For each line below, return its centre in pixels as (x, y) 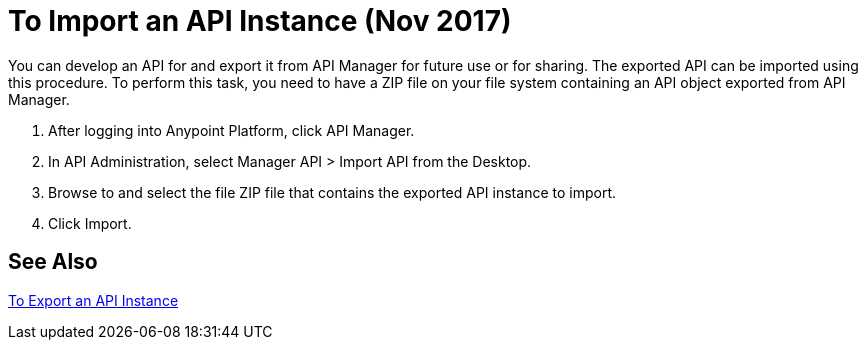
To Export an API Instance (93, 300)
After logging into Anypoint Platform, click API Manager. (231, 130)
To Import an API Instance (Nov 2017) (260, 21)
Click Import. (90, 223)
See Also (53, 262)
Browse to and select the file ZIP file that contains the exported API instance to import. (332, 192)
